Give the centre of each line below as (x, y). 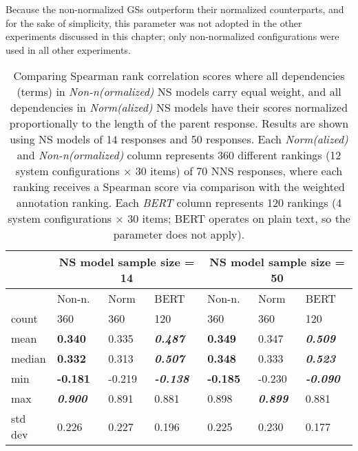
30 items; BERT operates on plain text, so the (239, 219)
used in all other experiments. (68, 49)
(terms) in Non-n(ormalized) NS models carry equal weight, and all (179, 92)
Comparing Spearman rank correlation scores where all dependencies (179, 76)
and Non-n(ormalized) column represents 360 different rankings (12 (179, 155)
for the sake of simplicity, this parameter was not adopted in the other (154, 22)
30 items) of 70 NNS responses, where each (239, 171)
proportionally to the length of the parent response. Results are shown (179, 123)
